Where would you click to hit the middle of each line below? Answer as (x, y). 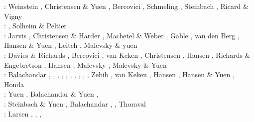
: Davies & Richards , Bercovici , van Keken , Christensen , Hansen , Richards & (127, 55)
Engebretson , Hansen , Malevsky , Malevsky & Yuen (85, 64)
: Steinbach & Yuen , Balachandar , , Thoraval (75, 103)
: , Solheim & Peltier (35, 26)
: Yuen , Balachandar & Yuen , (51, 94)
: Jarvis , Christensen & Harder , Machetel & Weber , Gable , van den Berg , (122, 35)
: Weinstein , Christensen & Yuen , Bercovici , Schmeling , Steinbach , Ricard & (126, 6)
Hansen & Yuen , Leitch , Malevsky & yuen (71, 45)
